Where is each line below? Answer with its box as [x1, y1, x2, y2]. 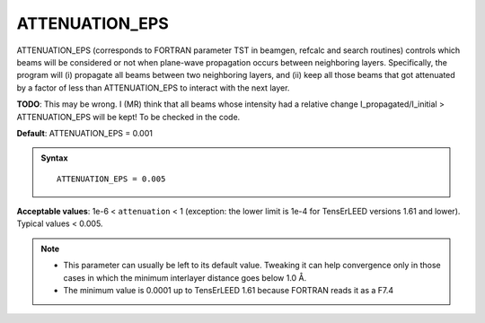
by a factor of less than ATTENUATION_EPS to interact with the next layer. [16, 82, 290, 93]
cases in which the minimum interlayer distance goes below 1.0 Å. [63, 272, 307, 283]
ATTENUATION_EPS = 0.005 [57, 173, 166, 184]
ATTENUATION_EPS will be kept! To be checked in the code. [16, 111, 241, 122]
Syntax [40, 153, 68, 163]
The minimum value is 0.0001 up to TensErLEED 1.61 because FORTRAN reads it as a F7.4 [63, 285, 394, 296]
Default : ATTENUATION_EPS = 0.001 [16, 127, 153, 138]
